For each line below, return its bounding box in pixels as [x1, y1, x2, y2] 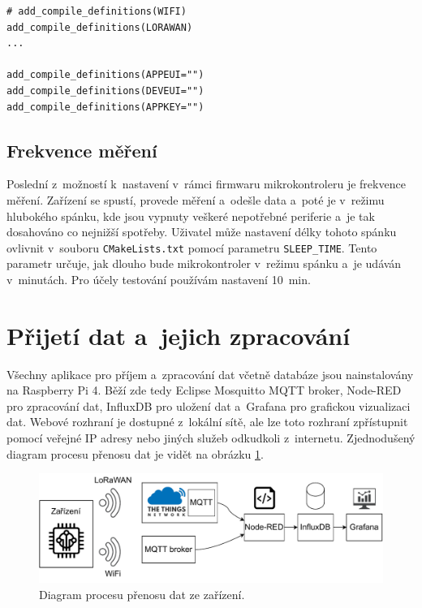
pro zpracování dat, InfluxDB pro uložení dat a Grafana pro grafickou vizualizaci [6, 397, 411, 414]
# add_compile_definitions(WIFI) [6, 6, 187, 17]
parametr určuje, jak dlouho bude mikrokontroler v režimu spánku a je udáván [6, 255, 402, 272]
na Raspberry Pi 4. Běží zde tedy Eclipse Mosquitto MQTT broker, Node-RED [6, 382, 402, 399]
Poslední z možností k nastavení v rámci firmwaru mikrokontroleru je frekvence [6, 175, 406, 192]
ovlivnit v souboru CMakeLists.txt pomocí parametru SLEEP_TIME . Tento [6, 239, 377, 256]
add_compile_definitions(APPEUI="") [6, 69, 205, 81]
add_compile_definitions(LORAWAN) [6, 21, 193, 33]
